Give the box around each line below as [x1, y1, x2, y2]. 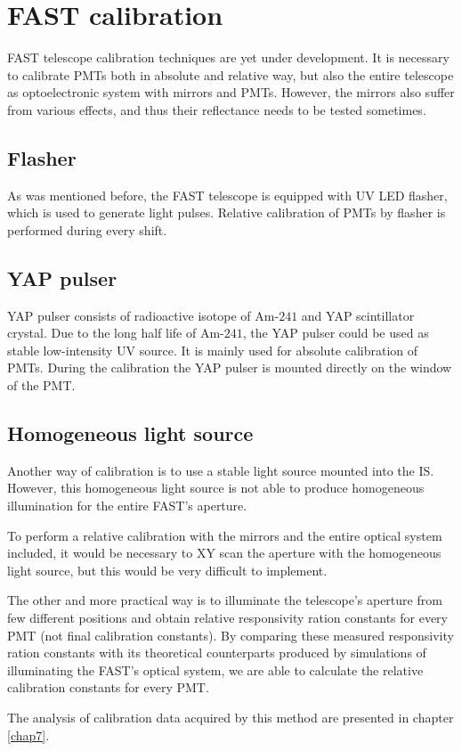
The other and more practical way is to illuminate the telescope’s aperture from [7, 591, 442, 609]
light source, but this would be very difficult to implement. [7, 560, 328, 579]
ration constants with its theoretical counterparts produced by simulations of [7, 643, 426, 662]
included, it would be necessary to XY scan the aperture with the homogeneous [7, 543, 442, 562]
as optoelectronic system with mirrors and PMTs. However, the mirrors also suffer [7, 83, 455, 102]
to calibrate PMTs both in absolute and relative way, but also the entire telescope [7, 65, 454, 84]
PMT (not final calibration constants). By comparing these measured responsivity [7, 625, 454, 644]
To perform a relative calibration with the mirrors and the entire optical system [7, 526, 442, 544]
